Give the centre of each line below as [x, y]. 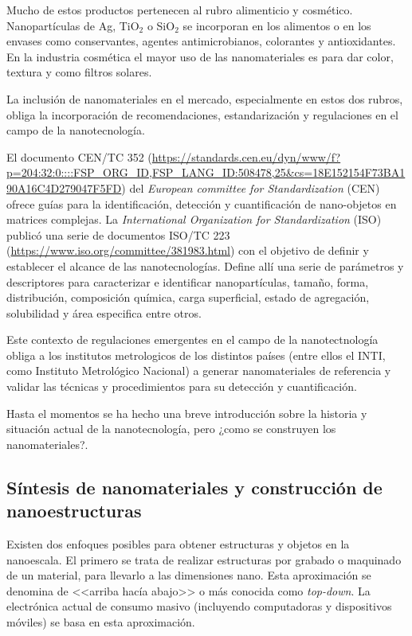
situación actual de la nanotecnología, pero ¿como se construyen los [171, 429]
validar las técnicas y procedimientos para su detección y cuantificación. [182, 386]
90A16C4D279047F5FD [64, 187]
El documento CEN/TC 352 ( [79, 156]
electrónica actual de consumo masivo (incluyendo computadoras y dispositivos [199, 606]
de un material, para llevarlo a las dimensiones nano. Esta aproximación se [189, 575]
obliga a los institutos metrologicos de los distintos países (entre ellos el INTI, [196, 355]
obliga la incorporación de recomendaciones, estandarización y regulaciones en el [202, 114]
